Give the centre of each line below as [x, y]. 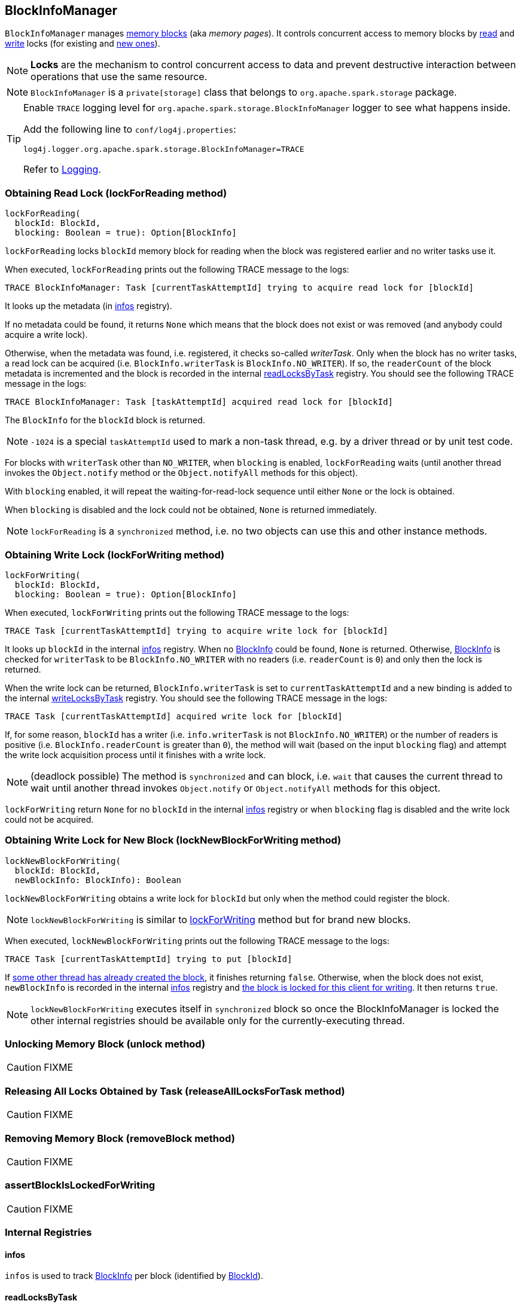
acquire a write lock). [46, 335]
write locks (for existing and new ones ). [83, 44]
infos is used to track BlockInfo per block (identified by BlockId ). [134, 1276]
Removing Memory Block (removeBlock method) [120, 1138]
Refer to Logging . [62, 170]
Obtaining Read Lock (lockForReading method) [116, 193]
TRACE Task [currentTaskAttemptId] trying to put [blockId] [149, 959]
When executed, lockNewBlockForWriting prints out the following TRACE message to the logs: [197, 940]
